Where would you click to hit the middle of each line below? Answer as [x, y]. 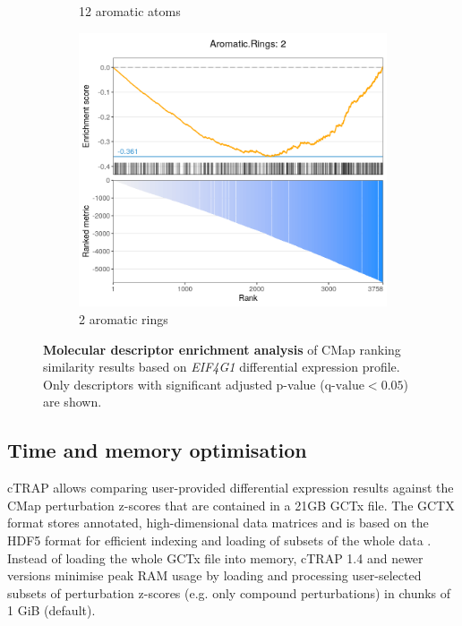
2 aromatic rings [124, 318]
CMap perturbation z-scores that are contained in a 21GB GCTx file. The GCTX [231, 505]
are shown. [73, 402]
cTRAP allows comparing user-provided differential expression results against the [231, 488]
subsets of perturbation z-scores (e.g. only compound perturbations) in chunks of [229, 592]
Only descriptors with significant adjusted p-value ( [184, 384]
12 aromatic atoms [130, 11]
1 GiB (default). [51, 610]
